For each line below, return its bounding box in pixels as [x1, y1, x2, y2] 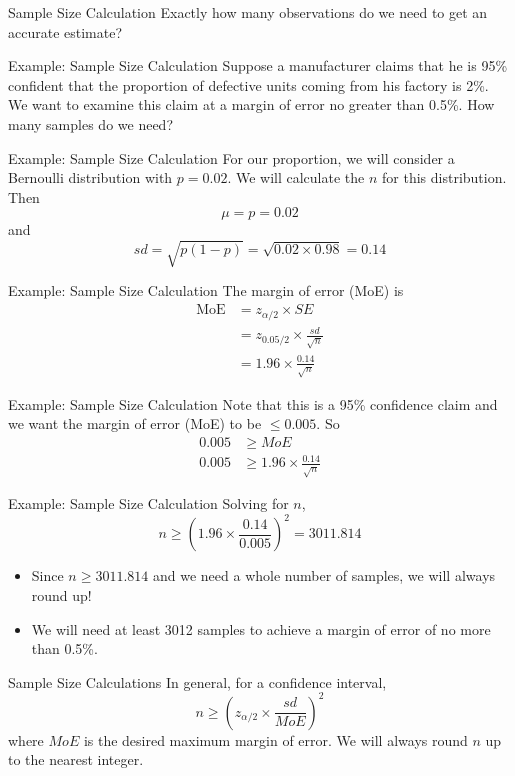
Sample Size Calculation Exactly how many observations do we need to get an [8, 2, 488, 22]
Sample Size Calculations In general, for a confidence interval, [8, 671, 387, 692]
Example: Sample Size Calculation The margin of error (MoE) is [8, 280, 404, 301]
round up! [31, 584, 92, 605]
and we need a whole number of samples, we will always [152, 565, 496, 586]
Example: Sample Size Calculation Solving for [8, 493, 289, 514]
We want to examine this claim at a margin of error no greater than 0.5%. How [8, 94, 495, 115]
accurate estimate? [8, 21, 123, 42]
